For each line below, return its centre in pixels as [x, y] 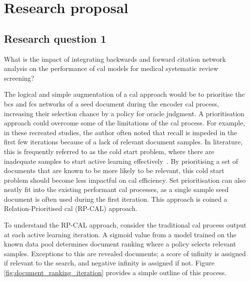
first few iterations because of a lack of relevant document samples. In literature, [123, 142]
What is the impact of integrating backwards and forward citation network [115, 59]
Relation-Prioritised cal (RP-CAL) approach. [71, 208]
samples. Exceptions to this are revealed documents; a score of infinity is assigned [125, 253]
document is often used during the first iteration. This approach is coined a [116, 199]
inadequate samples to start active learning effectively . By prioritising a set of [121, 161]
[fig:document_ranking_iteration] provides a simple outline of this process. [115, 272]
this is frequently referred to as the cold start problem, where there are [109, 151]
